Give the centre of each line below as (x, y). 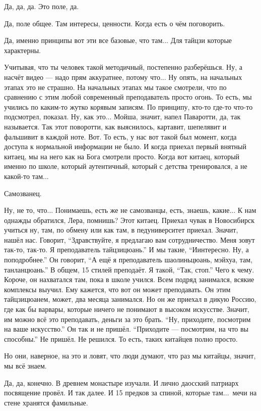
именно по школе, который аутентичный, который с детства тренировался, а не (126, 166)
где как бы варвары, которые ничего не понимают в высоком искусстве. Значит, (127, 309)
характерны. (22, 50)
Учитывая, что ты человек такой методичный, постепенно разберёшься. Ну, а (123, 67)
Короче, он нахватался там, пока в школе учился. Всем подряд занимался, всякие (129, 279)
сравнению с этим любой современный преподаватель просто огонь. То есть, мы (128, 97)
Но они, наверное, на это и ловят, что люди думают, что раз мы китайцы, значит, (130, 356)
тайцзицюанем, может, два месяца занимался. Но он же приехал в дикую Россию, (130, 299)
